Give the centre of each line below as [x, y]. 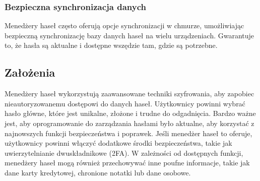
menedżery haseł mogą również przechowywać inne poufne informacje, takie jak [127, 163]
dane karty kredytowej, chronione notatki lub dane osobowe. [98, 172]
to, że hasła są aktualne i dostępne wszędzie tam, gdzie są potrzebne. [111, 45]
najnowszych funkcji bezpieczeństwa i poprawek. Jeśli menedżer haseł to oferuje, [128, 133]
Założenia [30, 72]
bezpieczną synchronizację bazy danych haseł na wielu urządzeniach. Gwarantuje [129, 35]
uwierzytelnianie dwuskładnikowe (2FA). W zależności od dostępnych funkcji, [124, 153]
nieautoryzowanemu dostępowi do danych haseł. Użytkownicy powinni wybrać [125, 103]
